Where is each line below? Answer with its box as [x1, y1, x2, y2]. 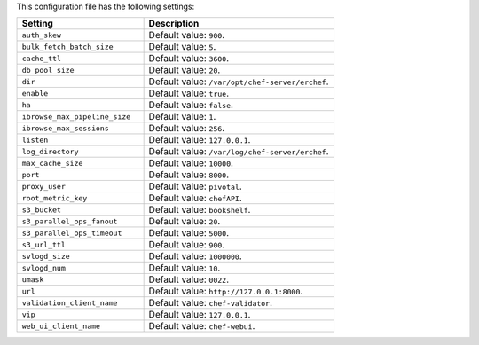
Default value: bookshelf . [148, 204, 251, 216]
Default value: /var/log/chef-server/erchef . [148, 145, 329, 158]
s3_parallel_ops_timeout [21, 228, 122, 238]
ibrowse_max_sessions [21, 123, 110, 133]
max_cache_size [21, 158, 83, 168]
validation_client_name [21, 298, 118, 308]
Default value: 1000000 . [148, 250, 243, 263]
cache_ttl [21, 53, 62, 63]
